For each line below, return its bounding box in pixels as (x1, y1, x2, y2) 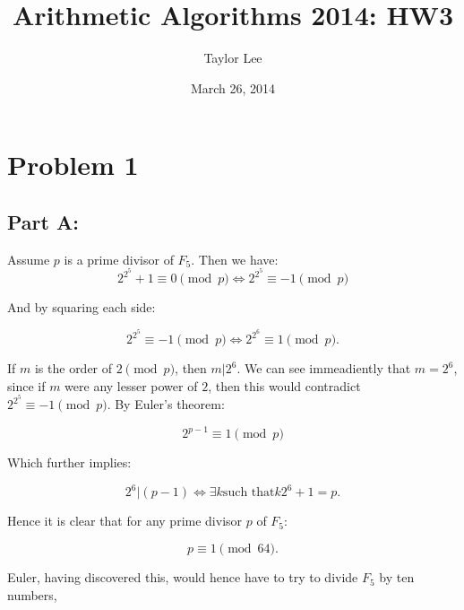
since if (7, 376, 46, 395)
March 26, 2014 (190, 78, 276, 97)
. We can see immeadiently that (236, 359, 411, 378)
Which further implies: (7, 453, 132, 472)
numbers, (7, 585, 57, 604)
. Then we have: (191, 249, 279, 268)
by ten (379, 568, 415, 587)
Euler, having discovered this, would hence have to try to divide (7, 568, 358, 587)
